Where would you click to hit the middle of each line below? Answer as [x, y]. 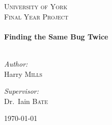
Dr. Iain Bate [26, 101]
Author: [16, 63]
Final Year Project [36, 16]
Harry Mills [23, 74]
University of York [36, 6]
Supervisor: [21, 91]
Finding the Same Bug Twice [56, 36]
